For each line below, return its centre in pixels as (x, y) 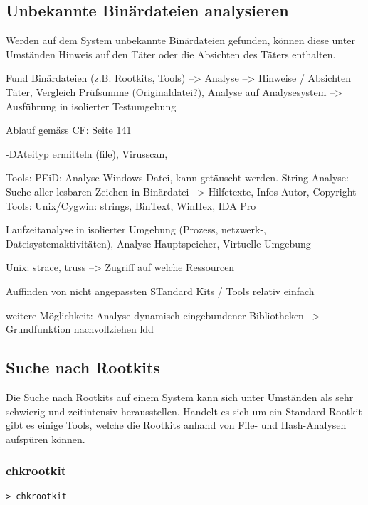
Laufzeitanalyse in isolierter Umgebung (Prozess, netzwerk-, (136, 229)
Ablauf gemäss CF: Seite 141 (69, 130)
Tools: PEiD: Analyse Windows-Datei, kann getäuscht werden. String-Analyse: (177, 177)
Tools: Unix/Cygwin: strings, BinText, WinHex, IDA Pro (131, 205)
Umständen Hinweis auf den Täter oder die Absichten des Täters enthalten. (171, 54)
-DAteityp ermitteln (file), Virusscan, (87, 153)
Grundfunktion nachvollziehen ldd (80, 329)
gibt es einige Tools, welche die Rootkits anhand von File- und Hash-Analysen (176, 425)
